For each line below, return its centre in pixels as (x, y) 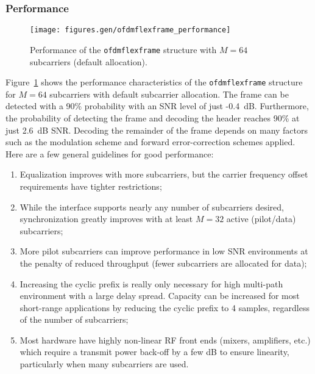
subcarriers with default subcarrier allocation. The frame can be (169, 94)
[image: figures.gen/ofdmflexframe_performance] (130, 30)
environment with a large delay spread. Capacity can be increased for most (160, 296)
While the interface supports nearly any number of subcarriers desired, (152, 207)
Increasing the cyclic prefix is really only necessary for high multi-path (151, 283)
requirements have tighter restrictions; (91, 186)
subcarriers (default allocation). (89, 61)
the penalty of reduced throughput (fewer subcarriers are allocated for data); (163, 263)
